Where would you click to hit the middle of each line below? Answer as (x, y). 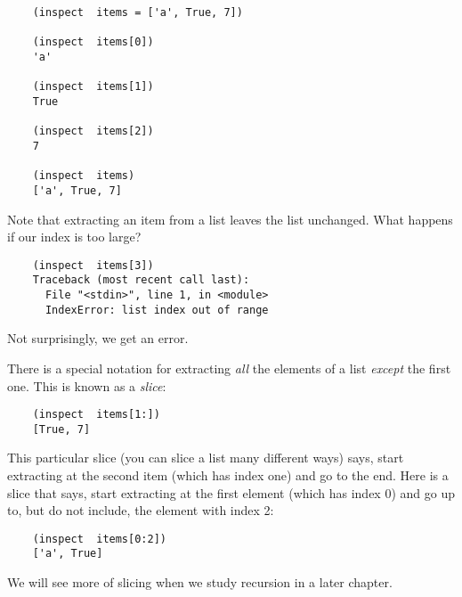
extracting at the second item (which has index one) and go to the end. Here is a (228, 475)
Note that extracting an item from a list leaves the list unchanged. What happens (230, 219)
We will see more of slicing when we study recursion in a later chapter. (200, 582)
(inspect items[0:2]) (99, 539)
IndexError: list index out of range (157, 310)
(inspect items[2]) (93, 131)
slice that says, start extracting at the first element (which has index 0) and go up (231, 492)
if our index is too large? (74, 237)
